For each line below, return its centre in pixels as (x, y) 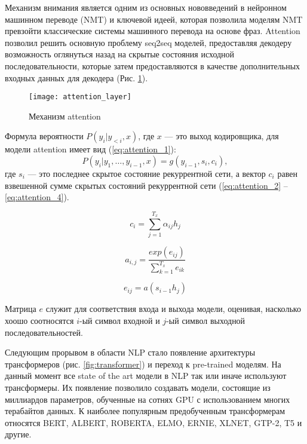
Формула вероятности (44, 136)
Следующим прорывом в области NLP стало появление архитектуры (130, 352)
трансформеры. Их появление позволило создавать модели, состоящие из (138, 388)
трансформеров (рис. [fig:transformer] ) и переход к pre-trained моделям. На (143, 364)
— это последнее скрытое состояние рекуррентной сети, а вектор (147, 173)
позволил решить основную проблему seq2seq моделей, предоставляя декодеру (148, 42)
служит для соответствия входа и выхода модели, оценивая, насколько (173, 309)
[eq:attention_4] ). (37, 197)
